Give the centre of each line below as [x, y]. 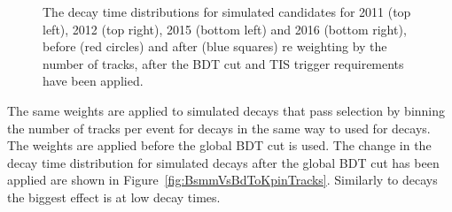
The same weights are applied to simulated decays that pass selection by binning [226, 110]
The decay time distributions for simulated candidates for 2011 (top [227, 11]
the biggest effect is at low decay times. [114, 197]
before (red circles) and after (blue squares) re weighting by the [215, 46]
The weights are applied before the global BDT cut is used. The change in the [219, 145]
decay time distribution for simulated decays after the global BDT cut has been [223, 162]
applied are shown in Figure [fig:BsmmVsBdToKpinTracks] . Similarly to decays [222, 180]
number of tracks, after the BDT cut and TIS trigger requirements [223, 63]
